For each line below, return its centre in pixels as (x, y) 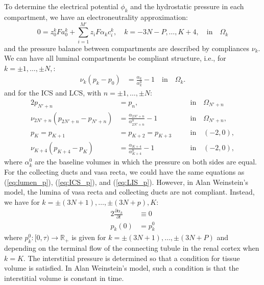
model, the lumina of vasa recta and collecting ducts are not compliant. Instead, (129, 192)
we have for (22, 201)
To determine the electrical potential (61, 6)
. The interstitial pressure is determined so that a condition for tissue (131, 258)
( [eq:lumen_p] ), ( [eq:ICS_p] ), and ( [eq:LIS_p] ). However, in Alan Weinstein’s (126, 182)
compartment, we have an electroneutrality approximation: (96, 17)
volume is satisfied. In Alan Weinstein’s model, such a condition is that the (122, 268)
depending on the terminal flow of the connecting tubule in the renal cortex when (132, 248)
